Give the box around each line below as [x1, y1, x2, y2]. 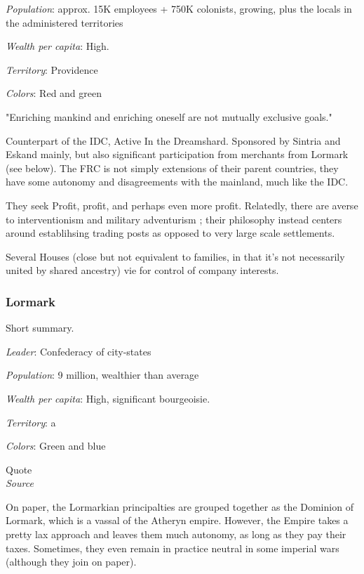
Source [6, 476, 34, 490]
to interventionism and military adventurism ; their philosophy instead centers [6, 211, 342, 226]
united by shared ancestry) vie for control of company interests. [6, 263, 279, 278]
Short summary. [6, 320, 74, 335]
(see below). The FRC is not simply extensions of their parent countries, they [6, 160, 339, 175]
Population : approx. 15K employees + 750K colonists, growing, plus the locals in [6, 1, 352, 15]
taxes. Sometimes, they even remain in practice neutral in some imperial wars [6, 540, 339, 555]
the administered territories [6, 15, 123, 30]
